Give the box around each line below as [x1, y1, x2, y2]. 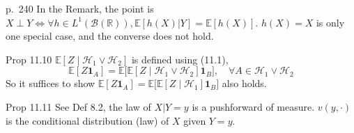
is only [316, 15, 345, 29]
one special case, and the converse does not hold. [6, 29, 214, 43]
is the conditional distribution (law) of [6, 113, 169, 127]
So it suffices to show [6, 76, 95, 91]
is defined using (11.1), [131, 52, 229, 66]
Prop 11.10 [6, 52, 52, 66]
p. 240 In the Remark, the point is [6, 1, 154, 15]
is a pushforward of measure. [192, 99, 315, 114]
